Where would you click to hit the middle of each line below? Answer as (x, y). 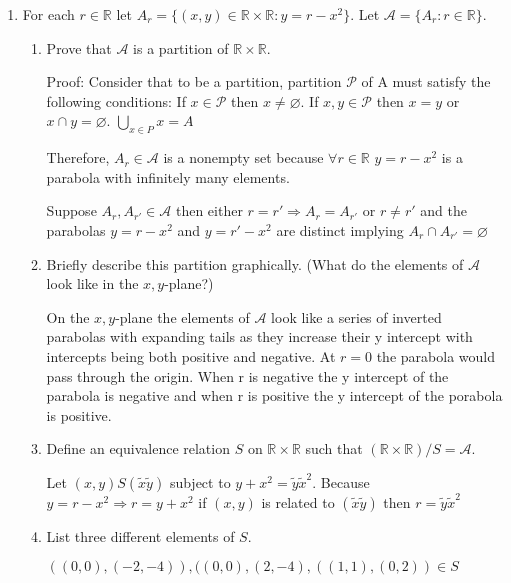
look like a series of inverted (356, 316)
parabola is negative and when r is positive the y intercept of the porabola (274, 395)
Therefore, (78, 157)
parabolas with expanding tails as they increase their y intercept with (259, 336)
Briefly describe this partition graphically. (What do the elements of (255, 263)
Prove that (79, 47)
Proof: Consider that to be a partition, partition (194, 81)
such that (334, 448)
